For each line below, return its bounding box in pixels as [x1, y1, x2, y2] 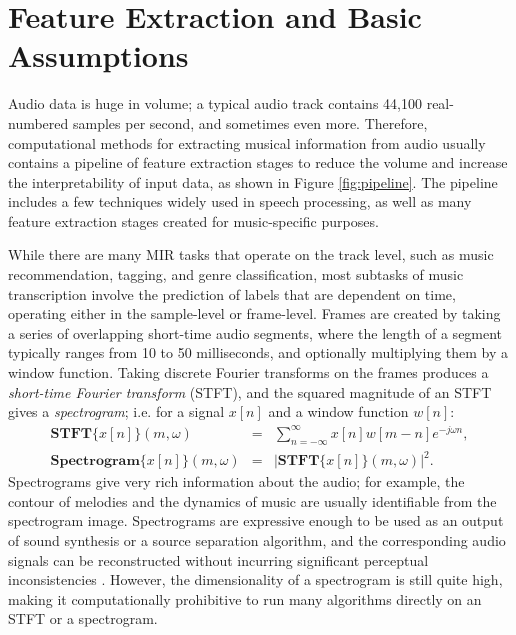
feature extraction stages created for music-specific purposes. [8, 210, 379, 231]
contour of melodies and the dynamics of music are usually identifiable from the [8, 490, 497, 511]
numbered [8, 112, 69, 133]
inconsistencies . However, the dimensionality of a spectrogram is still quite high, [8, 569, 503, 590]
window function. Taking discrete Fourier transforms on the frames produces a [8, 362, 489, 383]
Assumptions [8, 35, 189, 76]
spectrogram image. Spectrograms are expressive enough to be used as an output [8, 510, 504, 531]
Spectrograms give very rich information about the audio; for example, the [8, 471, 465, 492]
